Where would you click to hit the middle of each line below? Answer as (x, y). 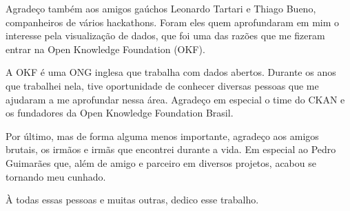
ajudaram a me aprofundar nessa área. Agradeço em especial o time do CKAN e (175, 99)
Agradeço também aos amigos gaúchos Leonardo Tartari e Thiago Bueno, (161, 8)
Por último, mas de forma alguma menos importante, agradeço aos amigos (162, 135)
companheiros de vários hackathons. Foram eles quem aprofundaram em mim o (173, 22)
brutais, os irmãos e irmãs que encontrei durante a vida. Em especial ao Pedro (171, 149)
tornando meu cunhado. (56, 176)
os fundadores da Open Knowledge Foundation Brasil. (120, 113)
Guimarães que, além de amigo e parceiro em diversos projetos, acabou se (161, 162)
